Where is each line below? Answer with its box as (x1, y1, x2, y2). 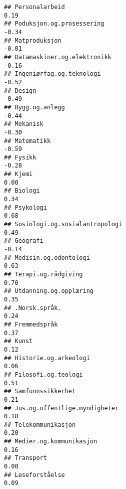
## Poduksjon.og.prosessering (4, 20, 104, 28)
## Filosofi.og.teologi (4, 371, 83, 378)
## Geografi (4, 237, 43, 245)
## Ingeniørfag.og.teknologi (4, 70, 101, 78)
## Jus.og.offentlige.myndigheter (4, 404, 119, 412)
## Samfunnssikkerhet (4, 388, 76, 395)
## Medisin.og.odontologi (4, 254, 90, 261)
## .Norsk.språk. (4, 304, 61, 311)
